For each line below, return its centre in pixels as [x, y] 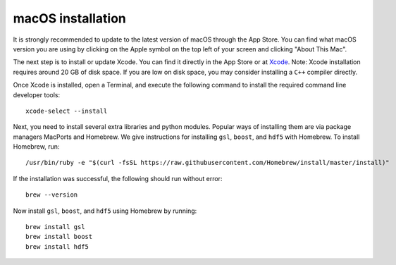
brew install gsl [55, 227]
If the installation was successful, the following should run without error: [118, 178]
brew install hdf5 [57, 246]
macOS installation [70, 18]
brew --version [52, 195]
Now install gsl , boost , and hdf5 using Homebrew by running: [105, 211]
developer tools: [36, 94]
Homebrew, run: [36, 147]
